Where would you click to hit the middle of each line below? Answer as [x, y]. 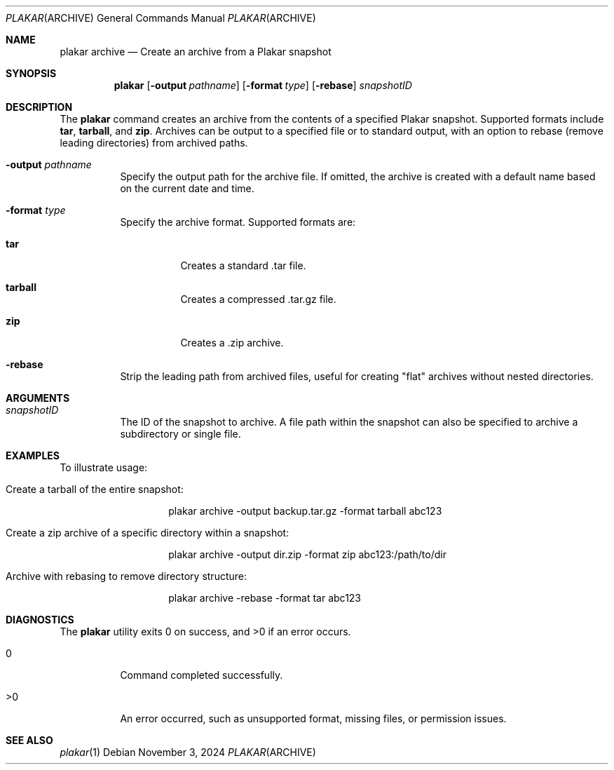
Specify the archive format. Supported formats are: [238, 222]
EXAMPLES [33, 455]
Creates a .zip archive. [232, 343]
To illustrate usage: [104, 467]
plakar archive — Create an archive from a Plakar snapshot [196, 52]
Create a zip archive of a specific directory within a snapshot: [148, 533]
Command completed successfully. [202, 675]
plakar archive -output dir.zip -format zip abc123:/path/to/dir [307, 554]
